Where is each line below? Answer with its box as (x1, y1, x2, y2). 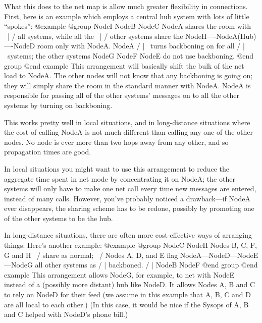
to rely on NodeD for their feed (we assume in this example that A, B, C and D (4, 289, 251, 300)
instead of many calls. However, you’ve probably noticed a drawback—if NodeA (4, 193, 250, 203)
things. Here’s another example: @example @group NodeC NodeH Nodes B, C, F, (4, 240, 257, 250)
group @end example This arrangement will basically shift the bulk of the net (4, 60, 244, 71)
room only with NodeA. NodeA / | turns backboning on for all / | (37, 40, 245, 51)
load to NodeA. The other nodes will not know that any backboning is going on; (4, 70, 253, 81)
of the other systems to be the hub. (4, 212, 113, 223)
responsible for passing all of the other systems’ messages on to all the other (4, 90, 239, 100)
